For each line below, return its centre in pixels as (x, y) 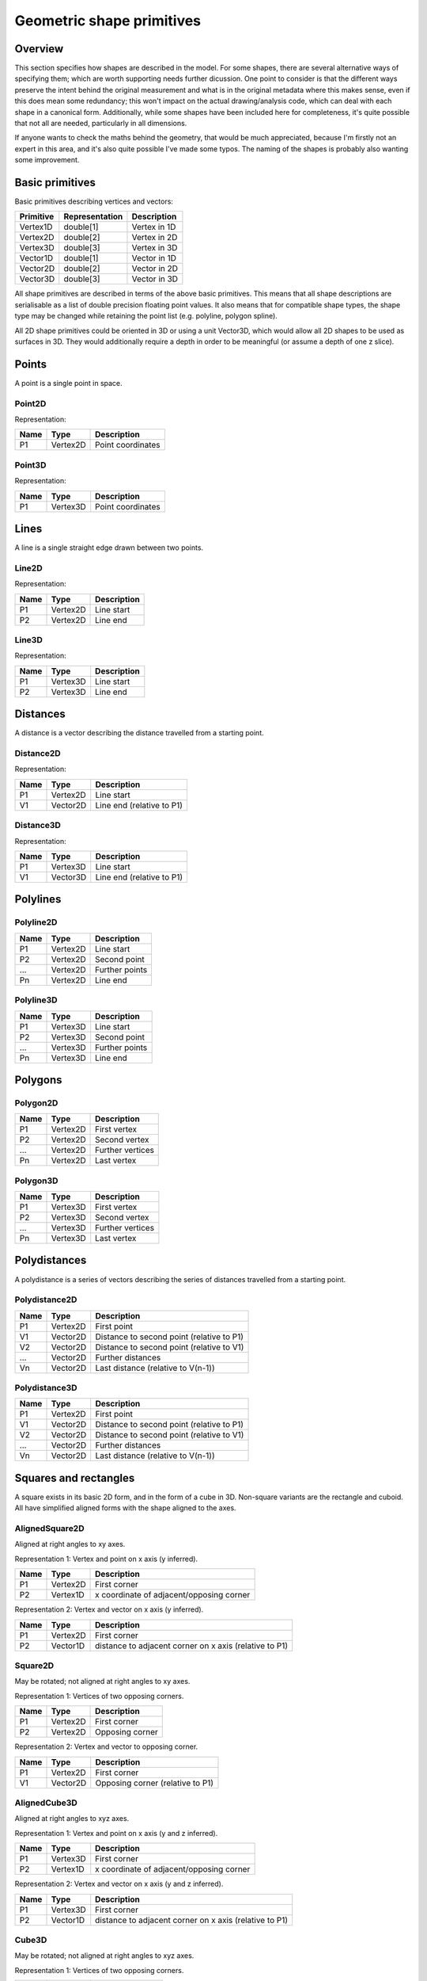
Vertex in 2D (155, 238)
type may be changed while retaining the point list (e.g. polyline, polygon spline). (146, 316)
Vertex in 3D (155, 248)
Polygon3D (36, 1181)
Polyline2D (36, 922)
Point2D (30, 403)
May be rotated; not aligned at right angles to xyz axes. (104, 1956)
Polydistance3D (46, 1388)
